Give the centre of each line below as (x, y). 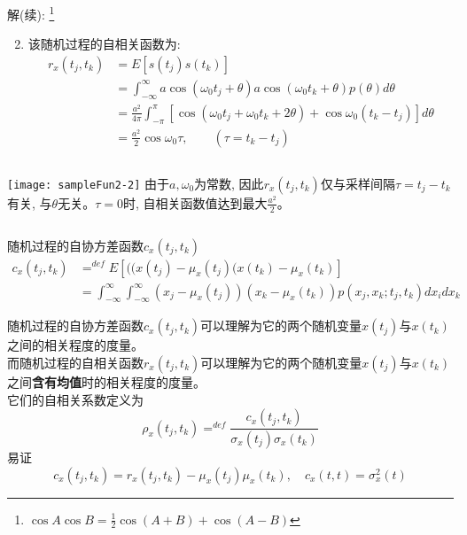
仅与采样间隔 (358, 183)
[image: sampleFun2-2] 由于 (89, 183)
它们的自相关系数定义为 (75, 399)
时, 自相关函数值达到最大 (195, 202)
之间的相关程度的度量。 (75, 345)
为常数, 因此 (229, 183)
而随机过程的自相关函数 (75, 362)
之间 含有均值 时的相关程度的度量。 (106, 381)
